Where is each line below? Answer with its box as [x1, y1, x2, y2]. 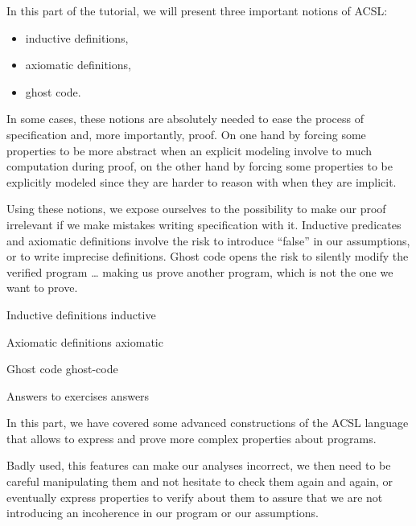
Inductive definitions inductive [6, 306, 156, 323]
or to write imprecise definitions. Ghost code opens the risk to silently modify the [6, 248, 409, 265]
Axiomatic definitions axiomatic [6, 333, 163, 350]
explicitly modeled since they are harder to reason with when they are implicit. [6, 173, 397, 190]
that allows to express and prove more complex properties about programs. [6, 429, 377, 446]
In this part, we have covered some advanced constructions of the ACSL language [6, 414, 409, 431]
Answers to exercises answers [6, 387, 150, 404]
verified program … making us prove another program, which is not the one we [6, 263, 393, 280]
